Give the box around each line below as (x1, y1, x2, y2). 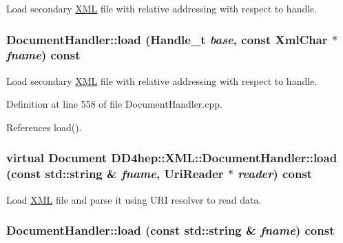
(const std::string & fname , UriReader (6, 165, 224, 182)
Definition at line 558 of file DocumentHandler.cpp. (6, 97, 222, 111)
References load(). (6, 119, 82, 134)
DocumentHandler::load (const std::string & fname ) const (6, 222, 335, 239)
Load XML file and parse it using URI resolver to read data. (6, 192, 262, 206)
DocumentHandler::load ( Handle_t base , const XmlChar (6, 30, 328, 48)
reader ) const (238, 165, 313, 182)
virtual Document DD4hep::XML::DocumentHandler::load (6, 149, 337, 166)
